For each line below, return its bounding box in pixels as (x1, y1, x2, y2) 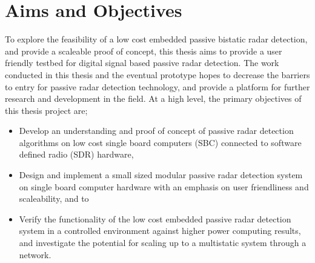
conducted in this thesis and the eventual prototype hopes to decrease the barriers (5, 68, 310, 81)
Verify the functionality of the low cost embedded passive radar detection (19, 212, 291, 225)
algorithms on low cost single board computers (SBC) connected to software (19, 136, 302, 148)
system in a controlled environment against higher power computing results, (19, 224, 301, 237)
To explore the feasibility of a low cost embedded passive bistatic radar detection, (5, 33, 308, 45)
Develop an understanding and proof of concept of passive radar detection (19, 124, 294, 137)
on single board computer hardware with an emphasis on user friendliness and (19, 180, 309, 193)
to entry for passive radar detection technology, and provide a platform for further (5, 80, 310, 93)
